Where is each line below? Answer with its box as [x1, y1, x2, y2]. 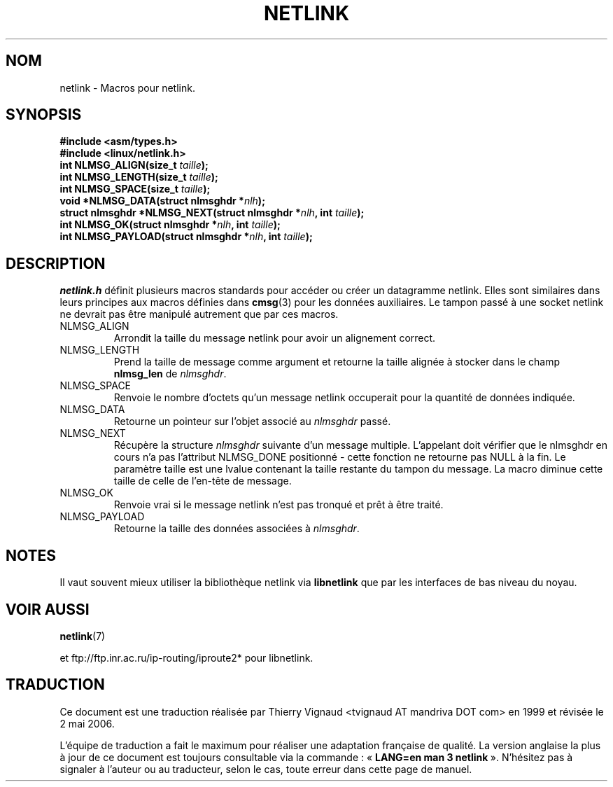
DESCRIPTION [6, 254, 106, 272]
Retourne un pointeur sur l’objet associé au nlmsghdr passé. [113, 415, 391, 428]
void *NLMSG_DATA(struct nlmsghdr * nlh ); [59, 195, 265, 207]
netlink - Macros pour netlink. [59, 81, 195, 94]
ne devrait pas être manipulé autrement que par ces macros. [59, 308, 339, 321]
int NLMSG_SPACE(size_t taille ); [59, 183, 211, 195]
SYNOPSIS [6, 106, 82, 124]
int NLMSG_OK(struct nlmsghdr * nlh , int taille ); [59, 218, 281, 231]
